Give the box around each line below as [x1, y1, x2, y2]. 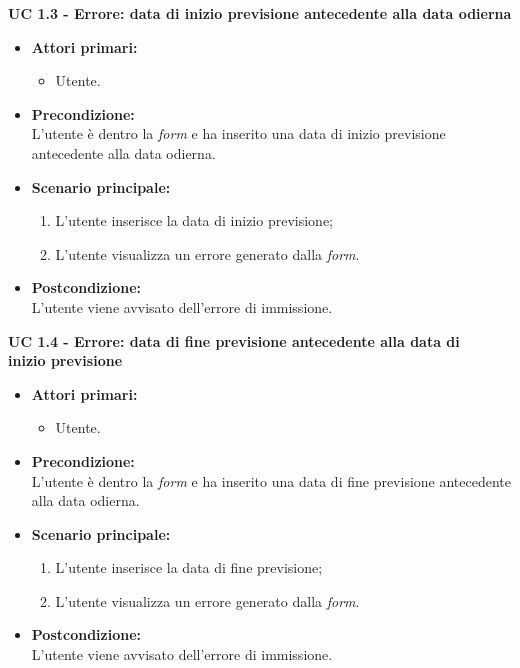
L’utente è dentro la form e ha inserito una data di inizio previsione [31, 123, 446, 144]
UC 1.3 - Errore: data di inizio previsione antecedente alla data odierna [8, 3, 512, 23]
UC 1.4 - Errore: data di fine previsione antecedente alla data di [8, 330, 460, 351]
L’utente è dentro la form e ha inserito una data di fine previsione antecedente [31, 470, 512, 491]
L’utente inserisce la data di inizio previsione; [55, 210, 333, 231]
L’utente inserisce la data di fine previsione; [55, 557, 323, 578]
